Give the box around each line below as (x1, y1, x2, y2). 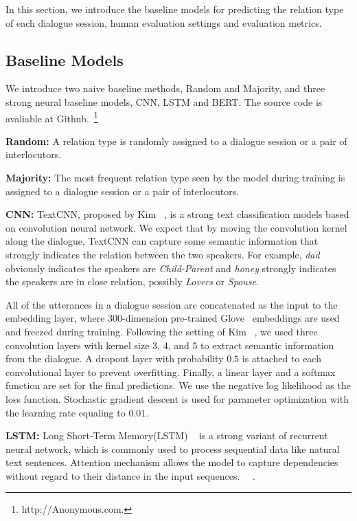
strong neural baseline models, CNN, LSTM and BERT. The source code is (5, 94, 323, 109)
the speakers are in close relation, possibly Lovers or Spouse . (5, 274, 259, 289)
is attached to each (242, 351, 321, 366)
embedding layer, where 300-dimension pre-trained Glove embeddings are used (5, 311, 340, 325)
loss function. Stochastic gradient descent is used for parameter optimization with (5, 391, 349, 406)
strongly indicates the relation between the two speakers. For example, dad (5, 247, 320, 261)
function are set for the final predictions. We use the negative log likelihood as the (5, 378, 351, 392)
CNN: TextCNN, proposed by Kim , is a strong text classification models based (5, 207, 349, 221)
